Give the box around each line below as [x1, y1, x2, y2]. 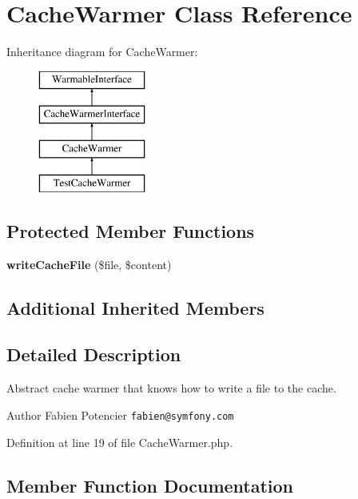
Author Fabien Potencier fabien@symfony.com [6, 406, 234, 423]
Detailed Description [6, 342, 181, 367]
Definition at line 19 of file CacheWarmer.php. [6, 433, 233, 450]
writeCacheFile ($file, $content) [6, 256, 172, 272]
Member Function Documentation [6, 473, 294, 497]
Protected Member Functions [6, 218, 255, 243]
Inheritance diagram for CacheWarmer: [6, 43, 198, 60]
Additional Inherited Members [6, 295, 265, 320]
